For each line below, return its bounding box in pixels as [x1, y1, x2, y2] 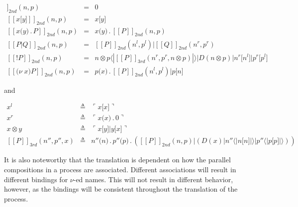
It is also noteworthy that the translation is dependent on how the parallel [4, 154, 231, 165]
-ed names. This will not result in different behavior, [73, 174, 233, 184]
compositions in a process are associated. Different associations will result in [4, 164, 236, 174]
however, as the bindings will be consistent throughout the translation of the [4, 184, 238, 194]
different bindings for [4, 174, 68, 184]
